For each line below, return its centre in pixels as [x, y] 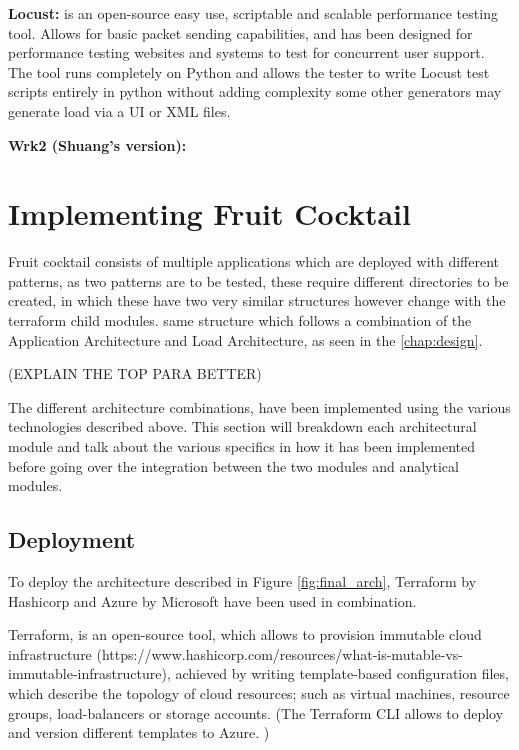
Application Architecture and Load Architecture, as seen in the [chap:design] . [245, 339]
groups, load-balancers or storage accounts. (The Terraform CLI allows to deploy [256, 712]
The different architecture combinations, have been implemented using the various [259, 406]
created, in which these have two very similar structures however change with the [257, 300]
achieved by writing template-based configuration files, [342, 673]
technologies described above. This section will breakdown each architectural [242, 426]
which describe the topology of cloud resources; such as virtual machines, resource [259, 692]
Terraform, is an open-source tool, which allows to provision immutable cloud [245, 634]
